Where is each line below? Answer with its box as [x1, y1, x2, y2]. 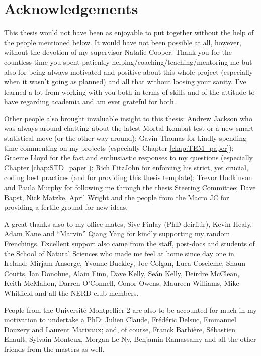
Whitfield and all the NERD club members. [4, 287, 139, 298]
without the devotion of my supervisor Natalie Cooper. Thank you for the [4, 47, 232, 57]
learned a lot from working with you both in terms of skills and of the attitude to [4, 86, 255, 97]
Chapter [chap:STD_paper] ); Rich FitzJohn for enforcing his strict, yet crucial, [4, 162, 248, 172]
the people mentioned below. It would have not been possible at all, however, [4, 37, 241, 47]
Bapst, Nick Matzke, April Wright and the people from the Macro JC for [4, 192, 229, 202]
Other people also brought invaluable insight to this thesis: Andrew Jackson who [4, 113, 252, 123]
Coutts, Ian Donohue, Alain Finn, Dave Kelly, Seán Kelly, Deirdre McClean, [4, 268, 240, 278]
